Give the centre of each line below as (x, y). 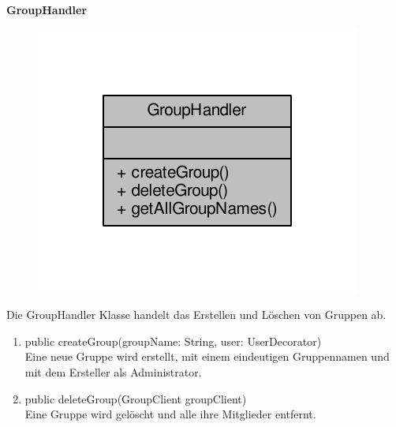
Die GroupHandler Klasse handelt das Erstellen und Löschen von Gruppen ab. (196, 315)
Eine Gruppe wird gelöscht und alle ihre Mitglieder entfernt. (170, 414)
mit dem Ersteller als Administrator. (113, 371)
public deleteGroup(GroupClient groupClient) (136, 398)
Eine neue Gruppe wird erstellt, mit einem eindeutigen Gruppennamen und (207, 356)
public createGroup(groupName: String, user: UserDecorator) (173, 341)
